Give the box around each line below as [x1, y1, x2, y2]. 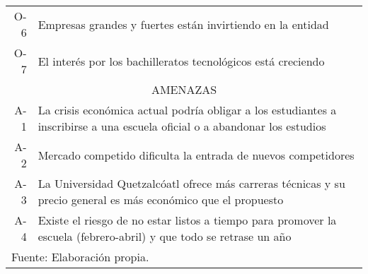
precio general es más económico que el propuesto [38, 191, 284, 208]
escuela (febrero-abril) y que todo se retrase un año [38, 228, 292, 244]
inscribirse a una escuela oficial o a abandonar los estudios [38, 118, 326, 134]
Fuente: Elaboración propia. [11, 249, 149, 265]
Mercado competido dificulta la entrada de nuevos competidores [38, 146, 355, 163]
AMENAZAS [151, 81, 217, 97]
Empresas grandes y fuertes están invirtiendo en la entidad [38, 16, 329, 32]
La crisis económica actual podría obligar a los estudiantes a [38, 102, 337, 118]
